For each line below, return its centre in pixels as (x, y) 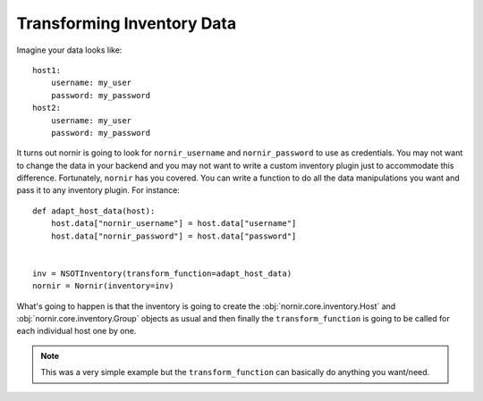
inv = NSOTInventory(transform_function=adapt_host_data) (162, 273)
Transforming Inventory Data (127, 23)
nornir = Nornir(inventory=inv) (103, 286)
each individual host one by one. (76, 331)
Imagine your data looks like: (69, 50)
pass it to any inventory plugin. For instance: (98, 190)
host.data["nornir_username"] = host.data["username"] (174, 224)
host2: (47, 108)
